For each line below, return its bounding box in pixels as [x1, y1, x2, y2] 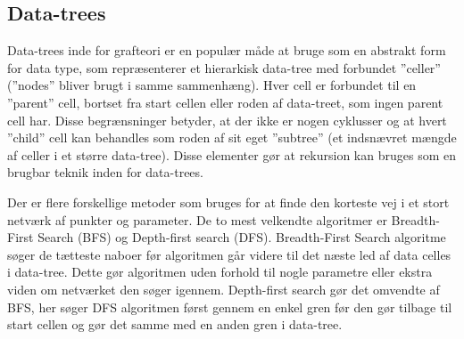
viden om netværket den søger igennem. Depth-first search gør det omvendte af [7, 279, 440, 298]
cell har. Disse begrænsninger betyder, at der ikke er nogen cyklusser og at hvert [7, 110, 447, 129]
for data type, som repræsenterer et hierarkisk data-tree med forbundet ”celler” [7, 58, 441, 77]
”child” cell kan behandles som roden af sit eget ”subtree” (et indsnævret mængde [7, 128, 457, 147]
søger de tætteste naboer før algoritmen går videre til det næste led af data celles [7, 245, 452, 263]
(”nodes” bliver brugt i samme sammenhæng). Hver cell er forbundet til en [7, 76, 417, 94]
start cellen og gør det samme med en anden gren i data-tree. [7, 315, 343, 334]
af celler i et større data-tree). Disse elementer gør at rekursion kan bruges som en [7, 145, 456, 164]
